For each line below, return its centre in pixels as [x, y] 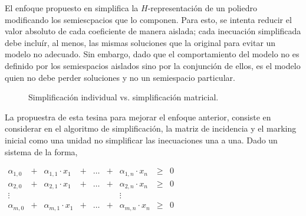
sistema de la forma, [41, 151]
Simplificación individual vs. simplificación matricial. [124, 97]
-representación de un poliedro [202, 8]
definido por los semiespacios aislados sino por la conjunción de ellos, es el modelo [153, 65]
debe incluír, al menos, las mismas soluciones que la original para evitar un [140, 42]
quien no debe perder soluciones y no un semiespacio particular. [120, 77]
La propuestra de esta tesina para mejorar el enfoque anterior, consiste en [138, 117]
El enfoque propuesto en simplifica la [72, 8]
